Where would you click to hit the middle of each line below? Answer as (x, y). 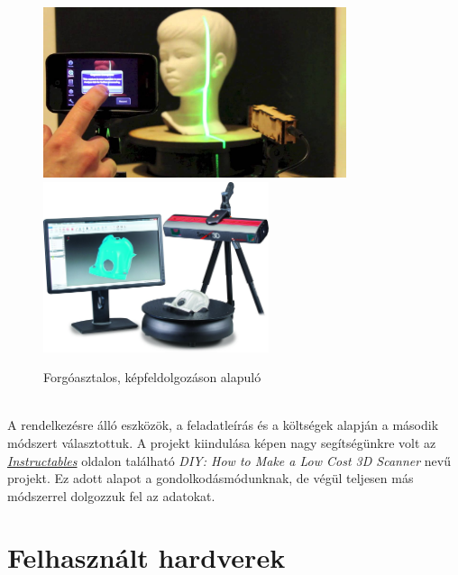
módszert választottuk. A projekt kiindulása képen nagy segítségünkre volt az (222, 442)
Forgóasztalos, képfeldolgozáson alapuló (152, 377)
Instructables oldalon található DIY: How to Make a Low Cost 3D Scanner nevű (229, 460)
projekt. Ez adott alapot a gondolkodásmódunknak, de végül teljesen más (211, 478)
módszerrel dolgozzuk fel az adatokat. (111, 495)
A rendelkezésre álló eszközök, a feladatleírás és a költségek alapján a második (223, 425)
